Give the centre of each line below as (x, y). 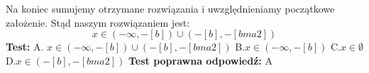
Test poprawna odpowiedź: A (200, 60)
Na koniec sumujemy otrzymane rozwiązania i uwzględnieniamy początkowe (170, 8)
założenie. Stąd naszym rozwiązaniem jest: (98, 22)
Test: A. (25, 47)
